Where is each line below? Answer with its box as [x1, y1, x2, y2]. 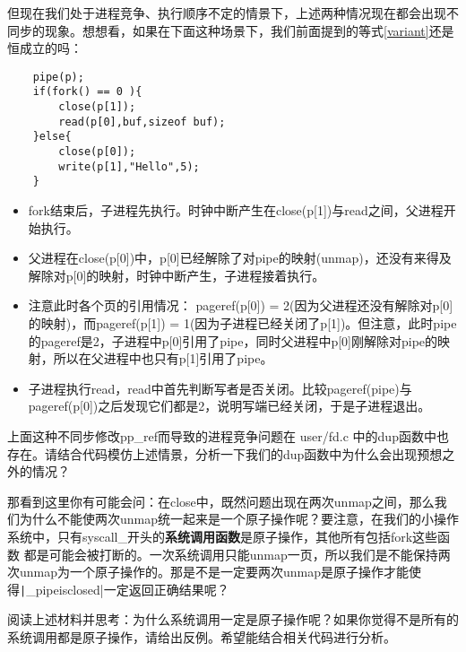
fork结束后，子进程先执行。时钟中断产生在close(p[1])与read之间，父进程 [28, 201, 444, 220]
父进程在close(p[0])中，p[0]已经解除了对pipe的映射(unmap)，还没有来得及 [28, 248, 452, 267]
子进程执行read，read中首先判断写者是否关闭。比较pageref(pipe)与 [28, 378, 412, 397]
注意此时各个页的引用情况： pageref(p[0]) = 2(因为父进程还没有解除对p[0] [28, 296, 453, 315]
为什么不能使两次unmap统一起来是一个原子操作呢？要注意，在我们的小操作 [19, 509, 460, 528]
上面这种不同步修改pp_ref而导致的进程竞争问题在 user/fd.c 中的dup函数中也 [7, 426, 449, 445]
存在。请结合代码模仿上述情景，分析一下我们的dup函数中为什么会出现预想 [7, 444, 443, 463]
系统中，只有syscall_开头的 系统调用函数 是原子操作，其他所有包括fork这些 [7, 526, 438, 545]
